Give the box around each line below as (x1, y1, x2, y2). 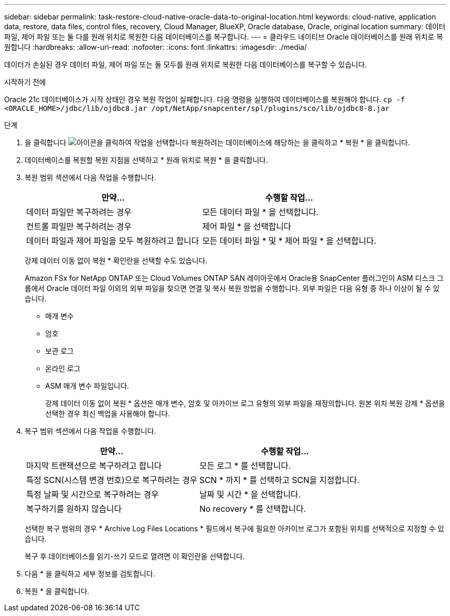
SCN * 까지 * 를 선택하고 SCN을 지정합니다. (199, 475, 360, 485)
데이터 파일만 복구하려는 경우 (26, 207, 132, 217)
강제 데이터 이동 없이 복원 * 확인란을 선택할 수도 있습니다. (25, 256, 208, 265)
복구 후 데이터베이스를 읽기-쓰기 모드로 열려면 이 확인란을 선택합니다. (25, 552, 245, 561)
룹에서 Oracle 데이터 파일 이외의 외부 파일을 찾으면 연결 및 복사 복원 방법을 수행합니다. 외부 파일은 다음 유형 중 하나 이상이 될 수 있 (25, 284, 440, 293)
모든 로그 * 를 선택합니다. (199, 460, 291, 471)
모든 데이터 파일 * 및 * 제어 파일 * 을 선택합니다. (202, 236, 377, 246)
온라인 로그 (45, 364, 81, 373)
